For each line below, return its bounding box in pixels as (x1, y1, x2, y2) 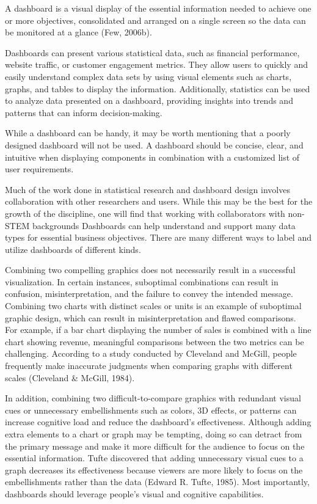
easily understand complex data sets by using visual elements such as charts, (5, 70, 292, 82)
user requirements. (5, 163, 74, 175)
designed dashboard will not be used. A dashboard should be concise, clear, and (5, 138, 304, 151)
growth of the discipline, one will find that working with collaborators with (5, 206, 285, 219)
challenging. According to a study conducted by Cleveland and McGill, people (5, 347, 297, 360)
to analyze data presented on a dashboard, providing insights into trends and (5, 94, 293, 107)
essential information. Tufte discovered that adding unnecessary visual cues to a (5, 451, 304, 464)
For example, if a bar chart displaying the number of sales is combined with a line (5, 323, 312, 336)
